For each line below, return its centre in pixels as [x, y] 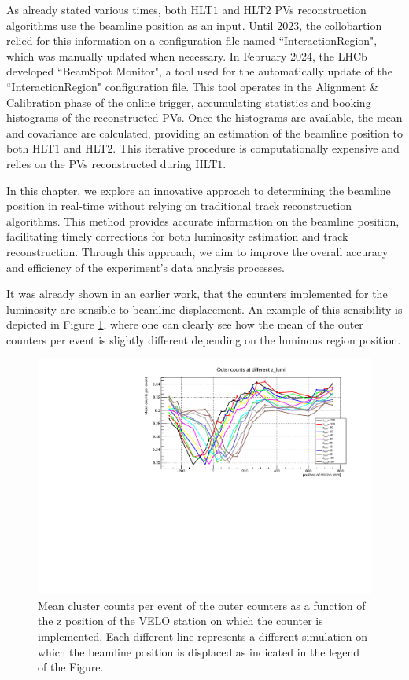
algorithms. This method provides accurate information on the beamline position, [203, 221]
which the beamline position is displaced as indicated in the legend [199, 651]
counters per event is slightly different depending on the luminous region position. [204, 339]
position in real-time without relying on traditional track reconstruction [179, 206]
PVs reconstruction [321, 9]
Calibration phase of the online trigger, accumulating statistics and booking [189, 102]
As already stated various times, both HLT [110, 9]
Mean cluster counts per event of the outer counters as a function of [202, 605]
